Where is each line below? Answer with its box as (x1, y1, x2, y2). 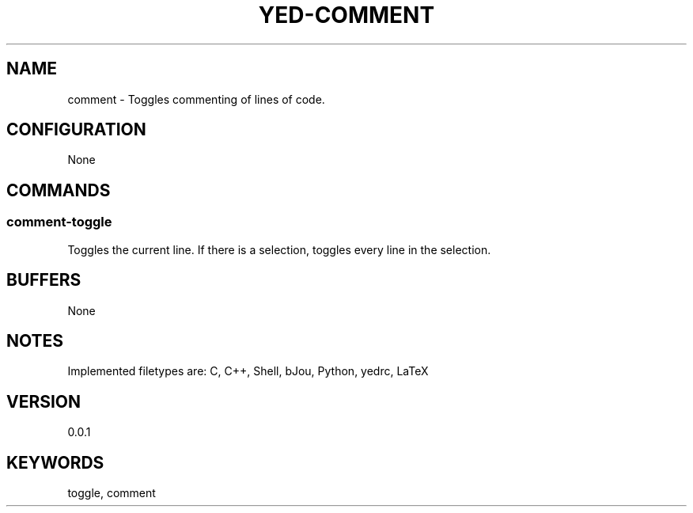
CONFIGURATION (6, 120, 146, 140)
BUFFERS (6, 270, 81, 291)
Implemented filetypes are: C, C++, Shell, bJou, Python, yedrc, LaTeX (67, 364, 429, 378)
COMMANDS (6, 180, 111, 200)
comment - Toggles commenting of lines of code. (67, 92, 325, 106)
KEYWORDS (6, 452, 104, 473)
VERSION (6, 391, 81, 412)
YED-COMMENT (258, 2, 435, 28)
